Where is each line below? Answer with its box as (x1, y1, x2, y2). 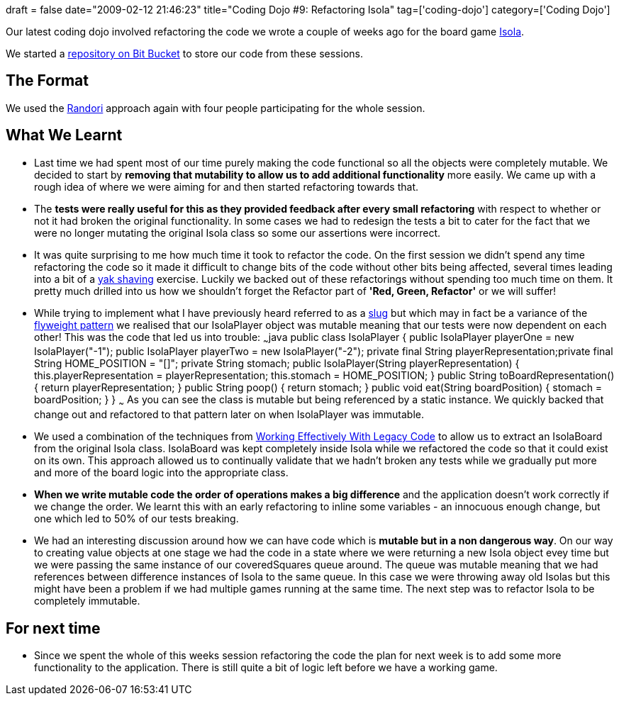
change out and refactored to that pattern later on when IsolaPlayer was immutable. (34, 408, 424, 421)
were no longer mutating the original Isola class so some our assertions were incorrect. (34, 226, 441, 239)
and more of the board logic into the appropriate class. (34, 466, 289, 479)
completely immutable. (34, 595, 140, 607)
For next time (6, 619, 101, 637)
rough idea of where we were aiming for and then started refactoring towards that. (34, 180, 419, 193)
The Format (6, 72, 89, 90)
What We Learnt (6, 126, 123, 145)
